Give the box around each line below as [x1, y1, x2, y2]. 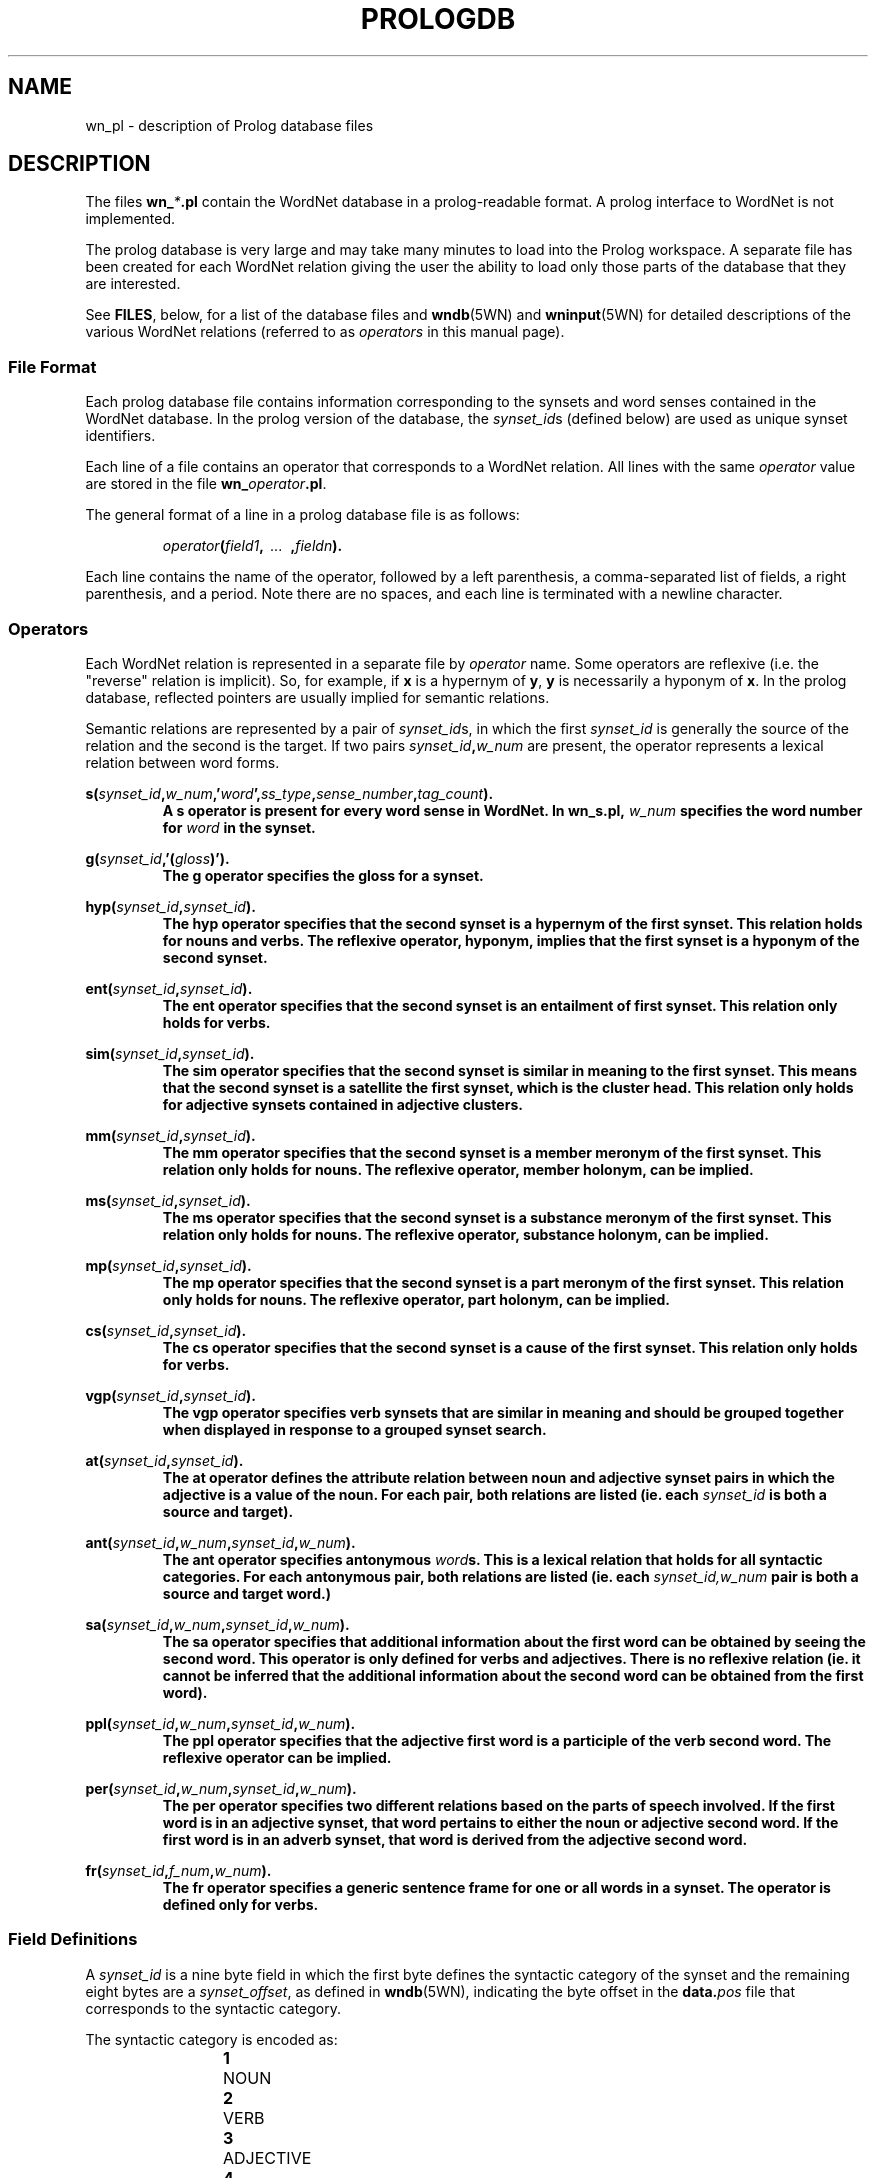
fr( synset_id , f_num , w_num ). [85, 1861, 272, 1879]
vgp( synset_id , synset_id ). [85, 1386, 256, 1404]
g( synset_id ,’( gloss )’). [85, 849, 230, 867]
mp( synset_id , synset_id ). [85, 1256, 252, 1274]
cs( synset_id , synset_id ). [85, 1321, 247, 1339]
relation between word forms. [85, 753, 280, 771]
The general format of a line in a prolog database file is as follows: [85, 506, 520, 524]
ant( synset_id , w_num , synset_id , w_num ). [85, 1533, 356, 1551]
